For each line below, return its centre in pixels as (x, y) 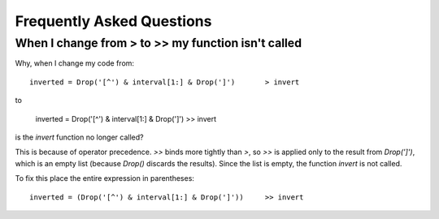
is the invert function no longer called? (79, 137)
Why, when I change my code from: (74, 63)
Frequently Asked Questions (113, 21)
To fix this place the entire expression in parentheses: (105, 178)
